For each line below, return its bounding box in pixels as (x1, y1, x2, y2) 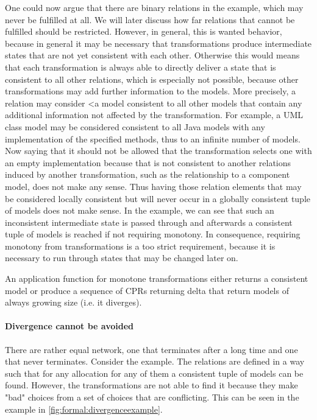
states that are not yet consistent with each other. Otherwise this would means (5, 49, 300, 61)
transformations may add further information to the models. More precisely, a (5, 85, 296, 97)
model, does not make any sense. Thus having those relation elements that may (5, 180, 302, 192)
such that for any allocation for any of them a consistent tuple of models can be (5, 366, 304, 379)
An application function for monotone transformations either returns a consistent (5, 272, 308, 285)
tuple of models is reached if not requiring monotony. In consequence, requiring (5, 228, 301, 240)
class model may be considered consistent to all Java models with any (5, 120, 265, 133)
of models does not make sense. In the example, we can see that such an (5, 204, 274, 217)
